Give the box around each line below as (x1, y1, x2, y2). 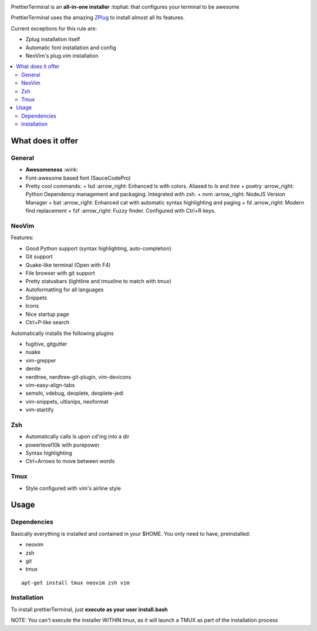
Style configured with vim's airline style (25, 485, 122, 492)
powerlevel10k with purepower (25, 441, 100, 448)
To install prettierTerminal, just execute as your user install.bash (11, 606, 168, 613)
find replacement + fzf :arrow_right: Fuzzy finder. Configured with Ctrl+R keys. (25, 207, 216, 214)
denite (25, 365, 41, 372)
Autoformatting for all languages (25, 286, 104, 293)
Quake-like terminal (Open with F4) (25, 261, 111, 268)
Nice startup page (25, 310, 70, 317)
